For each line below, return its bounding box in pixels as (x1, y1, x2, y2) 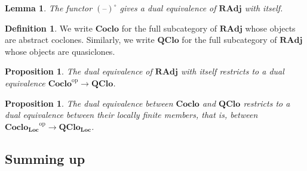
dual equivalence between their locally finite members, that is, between (5, 108, 258, 121)
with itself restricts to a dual (180, 65, 284, 77)
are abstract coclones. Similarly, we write (5, 33, 155, 46)
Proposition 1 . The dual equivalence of (5, 65, 152, 77)
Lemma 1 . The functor (5, 2, 93, 14)
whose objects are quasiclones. (5, 45, 115, 57)
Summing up (5, 149, 85, 167)
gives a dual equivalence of (119, 2, 216, 14)
